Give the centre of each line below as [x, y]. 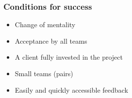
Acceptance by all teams [51, 41]
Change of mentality [45, 24]
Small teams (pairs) [44, 73]
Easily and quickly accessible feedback [71, 90]
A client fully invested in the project [69, 57]
